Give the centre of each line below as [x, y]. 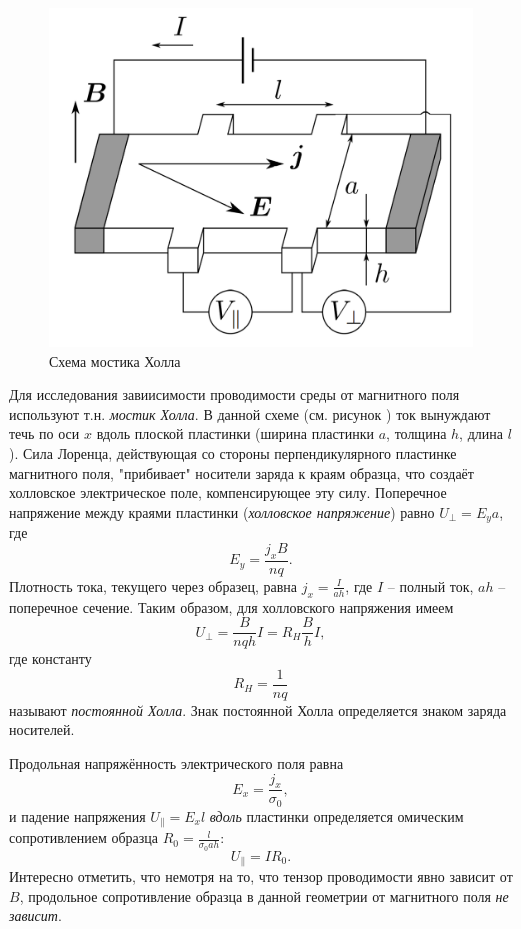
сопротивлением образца [84, 837]
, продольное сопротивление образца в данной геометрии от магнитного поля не [264, 895]
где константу [50, 658]
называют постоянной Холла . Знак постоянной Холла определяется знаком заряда [258, 709]
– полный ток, [430, 585]
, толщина [416, 433]
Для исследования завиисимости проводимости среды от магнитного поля [234, 394]
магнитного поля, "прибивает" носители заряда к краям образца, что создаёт [241, 472]
